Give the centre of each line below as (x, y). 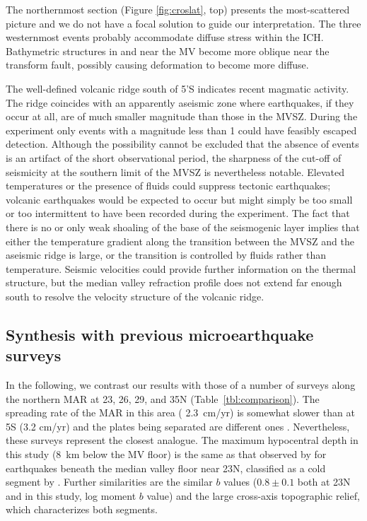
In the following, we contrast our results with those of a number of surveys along (181, 385)
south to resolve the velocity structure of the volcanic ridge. (135, 296)
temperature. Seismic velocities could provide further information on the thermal (181, 268)
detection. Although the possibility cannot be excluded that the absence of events (182, 144)
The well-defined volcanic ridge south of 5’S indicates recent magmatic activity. (177, 88)
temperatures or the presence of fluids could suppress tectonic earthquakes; (168, 186)
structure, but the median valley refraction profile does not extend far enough (174, 282)
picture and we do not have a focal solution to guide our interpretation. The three (183, 23)
